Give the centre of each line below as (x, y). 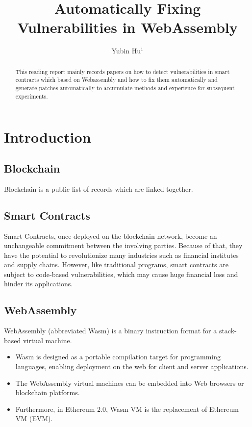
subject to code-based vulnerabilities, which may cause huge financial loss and (121, 274)
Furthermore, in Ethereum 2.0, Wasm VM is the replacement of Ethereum (127, 409)
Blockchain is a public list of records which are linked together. (99, 188)
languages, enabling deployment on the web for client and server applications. (132, 366)
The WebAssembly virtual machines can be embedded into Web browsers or (130, 383)
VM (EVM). (34, 418)
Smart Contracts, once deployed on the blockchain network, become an (111, 236)
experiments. (32, 96)
